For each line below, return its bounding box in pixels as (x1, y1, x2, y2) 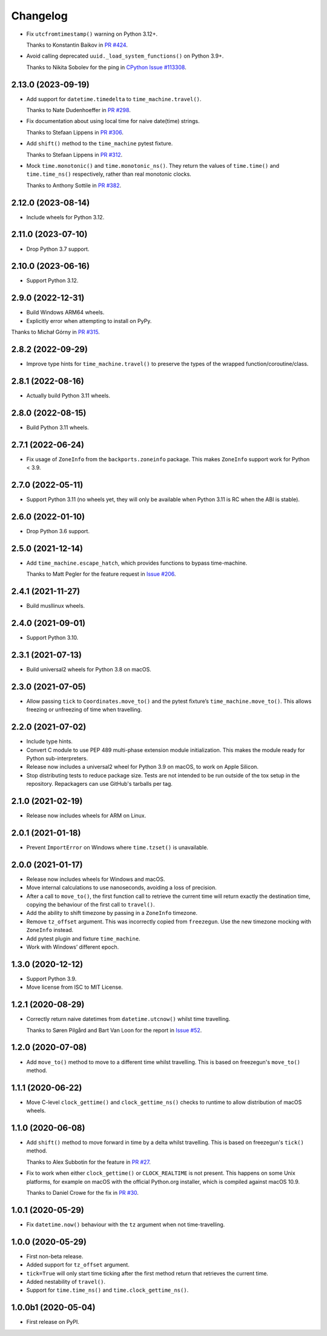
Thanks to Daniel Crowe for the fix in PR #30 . (26, 1189, 139, 1197)
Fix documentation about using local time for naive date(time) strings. (26, 118, 200, 125)
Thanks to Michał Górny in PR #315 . (11, 328, 100, 336)
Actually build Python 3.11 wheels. (26, 391, 111, 399)
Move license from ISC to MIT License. (26, 983, 124, 991)
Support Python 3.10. (26, 634, 79, 642)
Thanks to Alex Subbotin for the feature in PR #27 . (26, 1158, 151, 1166)
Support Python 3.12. (26, 277, 79, 284)
